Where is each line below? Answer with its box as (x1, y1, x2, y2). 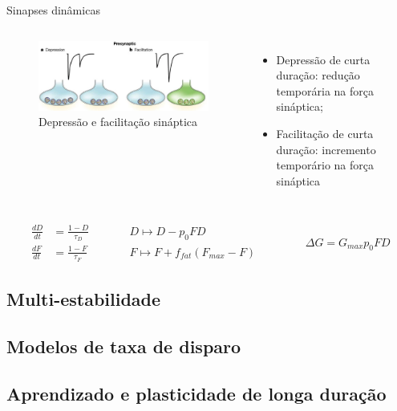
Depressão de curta (276, 51, 371, 67)
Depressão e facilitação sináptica (38, 113, 198, 130)
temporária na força (276, 82, 375, 99)
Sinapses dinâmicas (6, 2, 100, 18)
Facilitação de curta (276, 124, 374, 141)
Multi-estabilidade (6, 287, 161, 311)
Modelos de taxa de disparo (6, 334, 241, 359)
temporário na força (276, 157, 375, 173)
